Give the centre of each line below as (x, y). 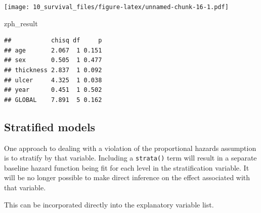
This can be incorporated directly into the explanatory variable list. (109, 204)
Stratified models (50, 126)
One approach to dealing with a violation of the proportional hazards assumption (130, 148)
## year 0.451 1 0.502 (53, 90)
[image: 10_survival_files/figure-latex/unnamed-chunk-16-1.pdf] (116, 7)
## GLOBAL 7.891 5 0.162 (53, 100)
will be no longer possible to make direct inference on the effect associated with (127, 177)
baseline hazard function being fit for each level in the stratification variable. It (127, 167)
